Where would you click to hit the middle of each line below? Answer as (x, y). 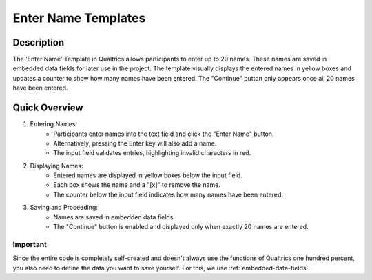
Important (30, 244)
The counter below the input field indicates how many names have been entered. (168, 194)
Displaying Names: (56, 166)
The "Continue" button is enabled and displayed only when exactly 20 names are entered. (181, 227)
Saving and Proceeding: (64, 208)
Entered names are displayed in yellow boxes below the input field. (148, 175)
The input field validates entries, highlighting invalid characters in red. (152, 153)
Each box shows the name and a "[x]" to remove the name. (137, 185)
